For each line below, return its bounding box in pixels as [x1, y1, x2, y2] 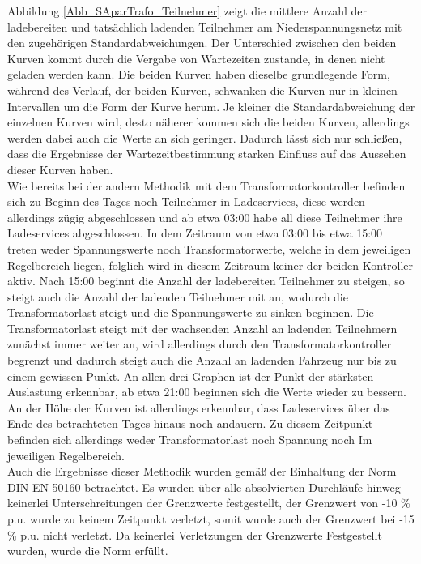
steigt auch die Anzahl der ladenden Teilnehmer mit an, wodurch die [7, 288, 348, 305]
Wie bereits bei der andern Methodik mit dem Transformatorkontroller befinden [7, 177, 406, 194]
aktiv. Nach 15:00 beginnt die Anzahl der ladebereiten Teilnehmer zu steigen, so [7, 272, 405, 289]
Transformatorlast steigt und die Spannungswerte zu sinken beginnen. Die [7, 304, 374, 321]
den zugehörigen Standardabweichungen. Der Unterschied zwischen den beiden [7, 34, 397, 51]
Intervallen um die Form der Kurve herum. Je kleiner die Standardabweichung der [7, 97, 415, 114]
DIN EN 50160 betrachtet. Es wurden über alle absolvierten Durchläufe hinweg [7, 478, 401, 495]
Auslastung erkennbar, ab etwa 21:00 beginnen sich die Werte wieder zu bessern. [7, 383, 406, 400]
